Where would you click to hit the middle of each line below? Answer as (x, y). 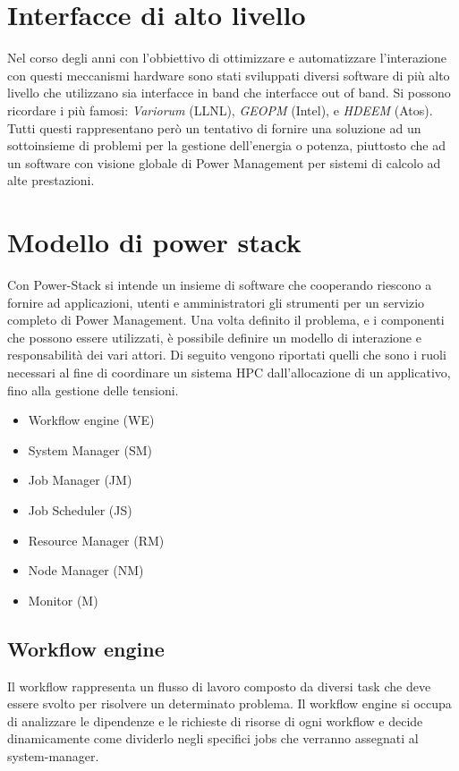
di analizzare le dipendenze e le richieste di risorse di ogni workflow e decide (215, 720)
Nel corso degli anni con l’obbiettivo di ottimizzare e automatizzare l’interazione (227, 58)
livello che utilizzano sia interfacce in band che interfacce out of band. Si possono (229, 93)
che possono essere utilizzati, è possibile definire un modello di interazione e (214, 337)
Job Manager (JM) (80, 480)
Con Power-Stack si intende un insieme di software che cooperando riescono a (220, 284)
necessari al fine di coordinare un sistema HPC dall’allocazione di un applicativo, (229, 372)
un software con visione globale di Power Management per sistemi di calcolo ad (224, 162)
